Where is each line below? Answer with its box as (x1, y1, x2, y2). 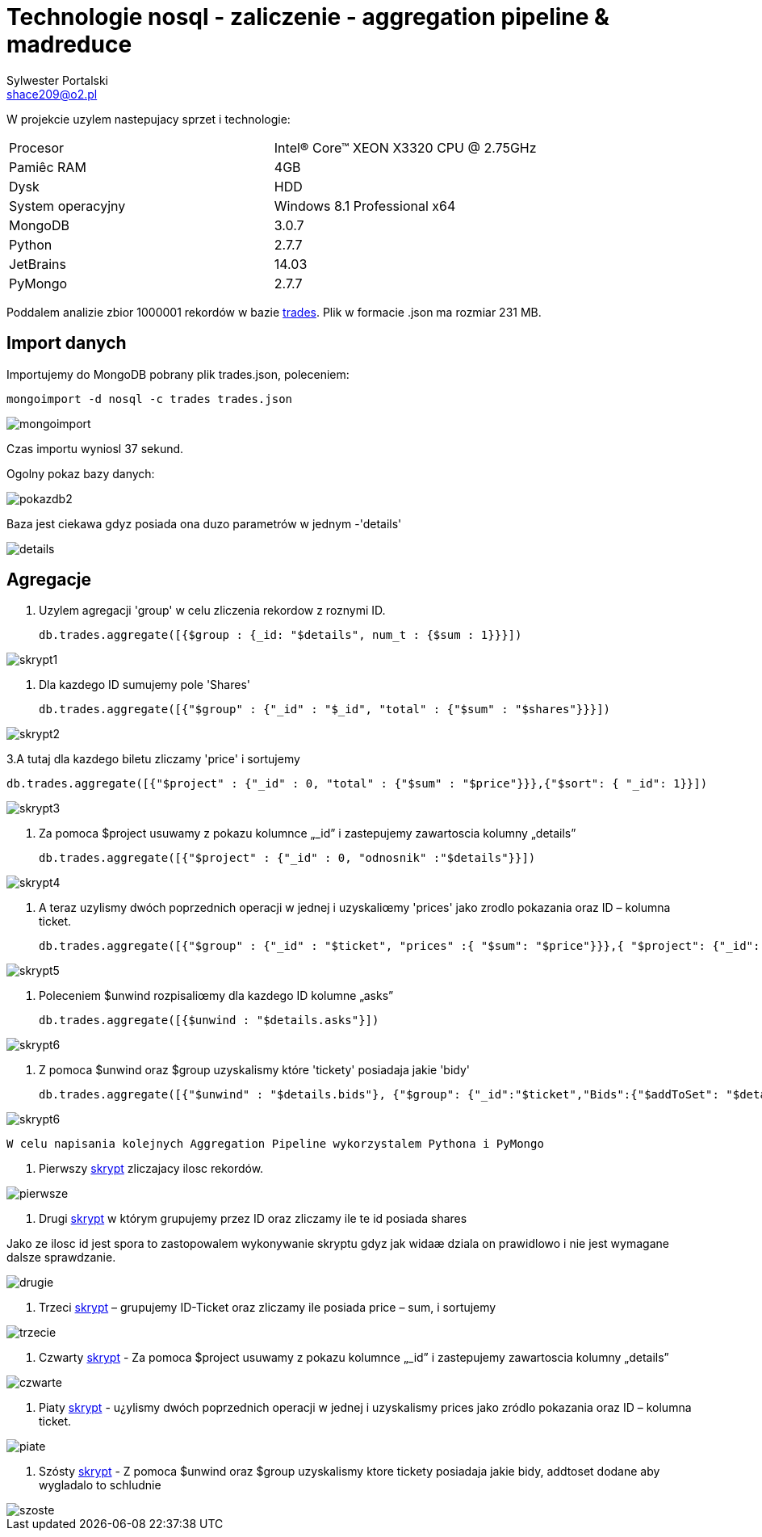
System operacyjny (9, 197, 126, 214)
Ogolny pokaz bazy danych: (6, 466, 155, 481)
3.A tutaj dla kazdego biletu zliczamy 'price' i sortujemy (6, 752, 300, 766)
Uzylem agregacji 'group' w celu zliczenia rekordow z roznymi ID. (39, 603, 386, 618)
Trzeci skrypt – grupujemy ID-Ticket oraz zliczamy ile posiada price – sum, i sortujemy (39, 1300, 496, 1315)
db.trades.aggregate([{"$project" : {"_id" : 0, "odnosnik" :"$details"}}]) (39, 851, 536, 865)
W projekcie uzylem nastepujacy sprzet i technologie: (6, 111, 291, 126)
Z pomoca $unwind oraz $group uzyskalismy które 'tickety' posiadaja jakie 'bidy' (39, 1063, 471, 1077)
